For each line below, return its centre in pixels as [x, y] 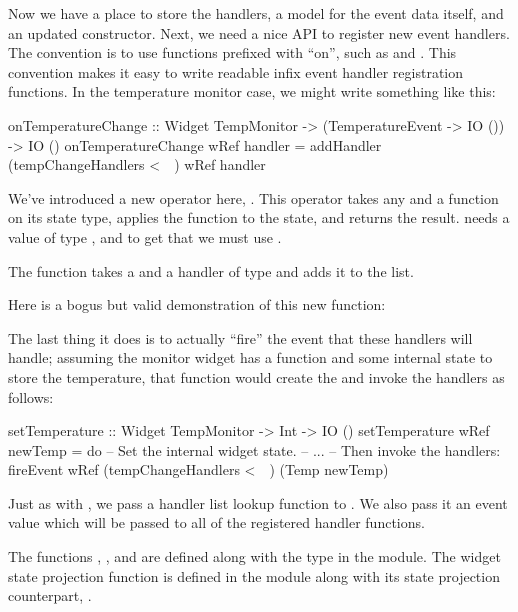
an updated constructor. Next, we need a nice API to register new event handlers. [259, 32]
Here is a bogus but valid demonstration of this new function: [197, 304]
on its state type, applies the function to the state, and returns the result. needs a [259, 217]
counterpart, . [50, 595]
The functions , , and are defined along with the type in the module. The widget [254, 556]
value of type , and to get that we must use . [145, 236]
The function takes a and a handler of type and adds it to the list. [211, 270]
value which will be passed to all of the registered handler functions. [216, 522]
